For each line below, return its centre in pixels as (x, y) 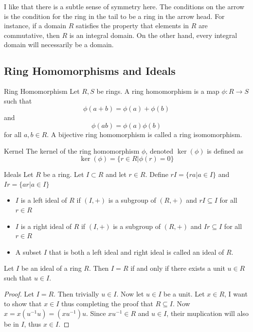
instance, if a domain (35, 26)
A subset (28, 252)
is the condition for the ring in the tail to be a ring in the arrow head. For (114, 16)
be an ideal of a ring (51, 268)
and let (116, 174)
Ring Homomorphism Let (42, 91)
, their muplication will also (208, 313)
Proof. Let (19, 294)
